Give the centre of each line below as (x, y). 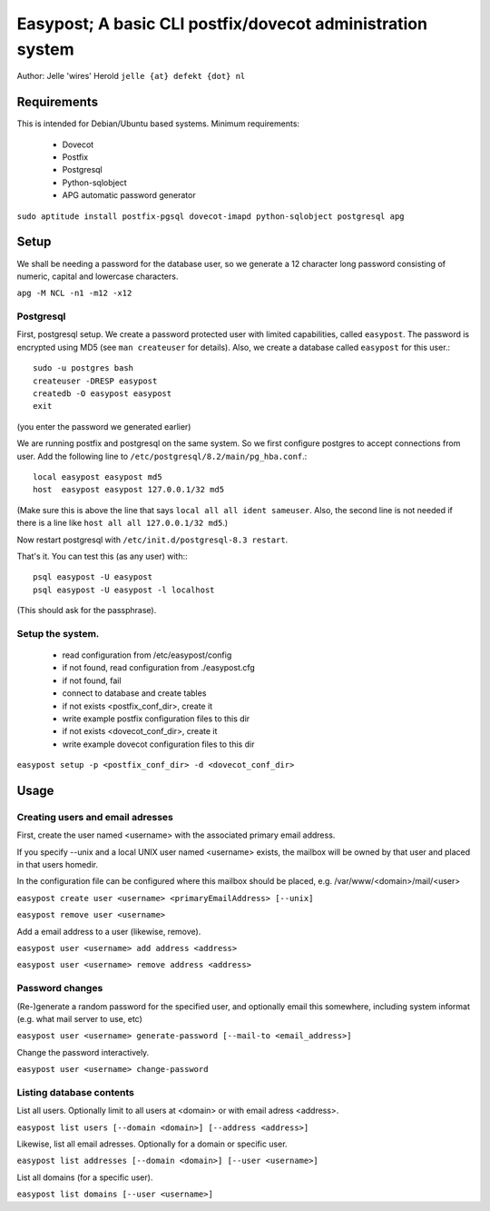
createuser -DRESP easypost (95, 381)
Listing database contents (76, 1092)
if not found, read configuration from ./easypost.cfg (159, 668)
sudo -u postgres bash (83, 368)
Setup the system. (58, 633)
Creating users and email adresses (95, 817)
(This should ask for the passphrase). (87, 610)
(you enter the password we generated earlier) (104, 426)
